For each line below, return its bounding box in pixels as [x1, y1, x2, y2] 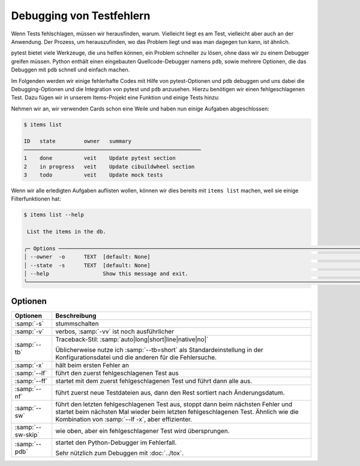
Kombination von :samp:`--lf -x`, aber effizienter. [55, 415, 192, 423]
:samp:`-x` [14, 361, 44, 369]
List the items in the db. [27, 228, 106, 235]
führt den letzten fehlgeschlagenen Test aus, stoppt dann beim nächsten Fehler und [55, 400, 293, 408]
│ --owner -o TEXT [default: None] [23, 253, 151, 261]
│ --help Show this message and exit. [23, 270, 188, 277]
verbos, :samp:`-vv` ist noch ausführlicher [55, 327, 174, 336]
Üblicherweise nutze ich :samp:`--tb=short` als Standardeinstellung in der [55, 345, 263, 354]
